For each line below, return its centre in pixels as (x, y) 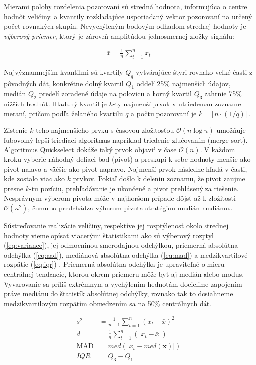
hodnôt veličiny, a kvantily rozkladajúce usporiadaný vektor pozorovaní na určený (128, 16)
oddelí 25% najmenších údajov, (183, 83)
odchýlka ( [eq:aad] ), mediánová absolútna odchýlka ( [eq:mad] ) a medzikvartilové (126, 254)
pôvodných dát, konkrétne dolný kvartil (64, 83)
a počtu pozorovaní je (164, 113)
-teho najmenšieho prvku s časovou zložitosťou (104, 130)
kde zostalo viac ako (34, 179)
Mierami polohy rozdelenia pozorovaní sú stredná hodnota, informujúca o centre (126, 6)
